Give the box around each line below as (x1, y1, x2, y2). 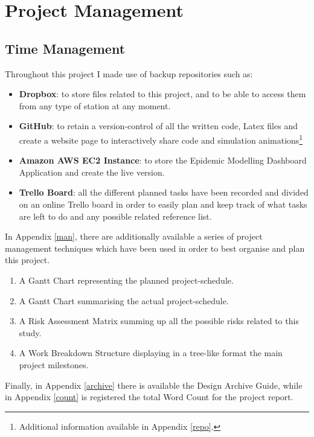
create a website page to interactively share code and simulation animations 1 (19, 132, 303, 146)
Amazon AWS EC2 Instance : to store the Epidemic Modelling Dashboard (19, 154, 307, 167)
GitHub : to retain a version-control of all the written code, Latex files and (19, 120, 298, 132)
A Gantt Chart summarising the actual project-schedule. (19, 294, 229, 307)
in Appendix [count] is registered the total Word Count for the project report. (5, 391, 293, 403)
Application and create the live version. (19, 165, 165, 178)
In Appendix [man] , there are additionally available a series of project (5, 230, 263, 243)
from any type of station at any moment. (19, 99, 171, 112)
